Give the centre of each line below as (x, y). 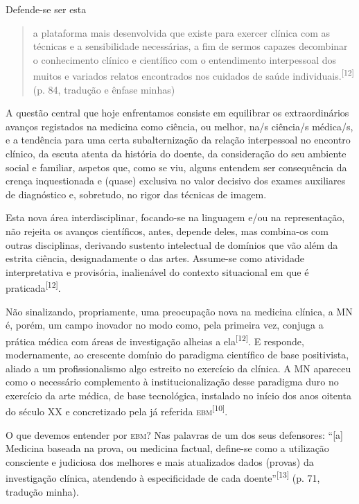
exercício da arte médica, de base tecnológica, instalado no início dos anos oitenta (178, 395)
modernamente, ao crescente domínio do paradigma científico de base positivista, (177, 355)
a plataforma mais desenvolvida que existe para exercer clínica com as (181, 32)
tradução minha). (42, 491)
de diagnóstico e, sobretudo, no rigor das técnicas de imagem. (136, 194)
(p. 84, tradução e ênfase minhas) (104, 89)
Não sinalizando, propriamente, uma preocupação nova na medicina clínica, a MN (179, 311)
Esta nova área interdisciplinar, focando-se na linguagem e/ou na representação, (175, 217)
